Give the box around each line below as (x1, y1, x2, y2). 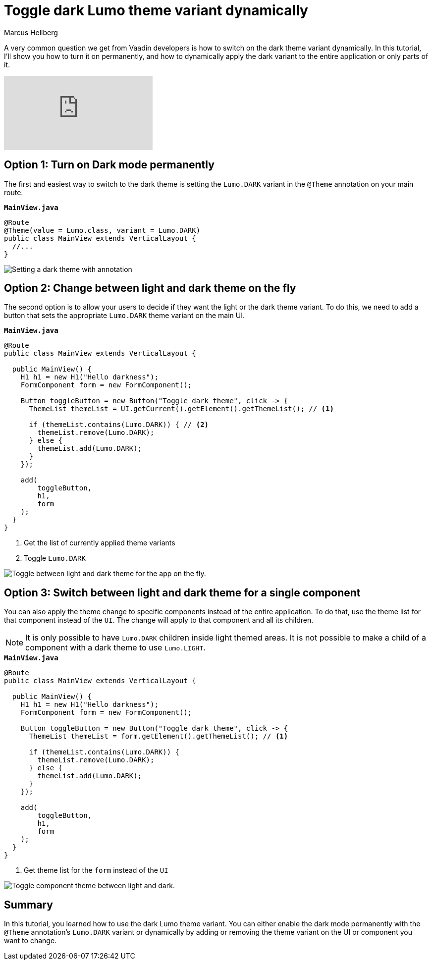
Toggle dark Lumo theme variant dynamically (4, 2, 308, 19)
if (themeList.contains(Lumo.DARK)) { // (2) (29, 421, 209, 429)
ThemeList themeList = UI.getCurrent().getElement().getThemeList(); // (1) (29, 405, 334, 413)
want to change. (4, 936, 57, 945)
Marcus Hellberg (4, 28, 58, 37)
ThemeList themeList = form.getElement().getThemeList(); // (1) (29, 732, 288, 741)
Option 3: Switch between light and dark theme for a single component (4, 586, 361, 599)
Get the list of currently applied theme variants (24, 538, 175, 547)
